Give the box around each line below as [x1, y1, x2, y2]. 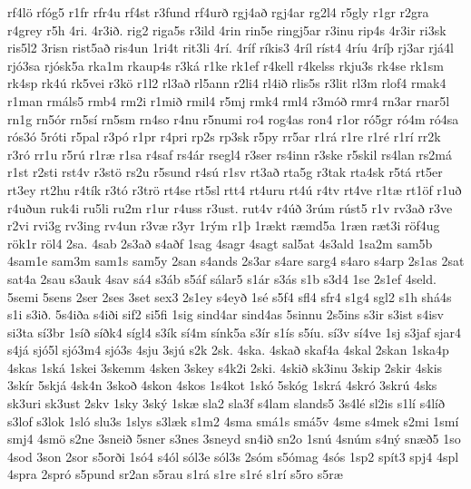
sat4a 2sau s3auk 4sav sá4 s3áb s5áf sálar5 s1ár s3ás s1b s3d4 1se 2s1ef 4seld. [7, 269, 437, 288]
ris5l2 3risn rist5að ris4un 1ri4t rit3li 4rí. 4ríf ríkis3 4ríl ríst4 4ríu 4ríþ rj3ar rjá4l [7, 38, 454, 57]
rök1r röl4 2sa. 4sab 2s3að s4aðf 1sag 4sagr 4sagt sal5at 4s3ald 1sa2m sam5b [7, 233, 433, 252]
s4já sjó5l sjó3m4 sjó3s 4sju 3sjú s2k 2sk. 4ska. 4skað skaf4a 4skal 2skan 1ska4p [7, 340, 449, 359]
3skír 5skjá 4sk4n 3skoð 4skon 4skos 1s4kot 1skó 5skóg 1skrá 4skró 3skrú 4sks [7, 376, 437, 395]
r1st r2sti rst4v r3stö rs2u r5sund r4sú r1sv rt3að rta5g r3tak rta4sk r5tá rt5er [7, 162, 443, 181]
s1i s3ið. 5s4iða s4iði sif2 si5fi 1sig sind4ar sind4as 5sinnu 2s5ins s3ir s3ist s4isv [7, 305, 444, 324]
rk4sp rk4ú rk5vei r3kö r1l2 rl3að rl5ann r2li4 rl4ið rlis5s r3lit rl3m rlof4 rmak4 [7, 73, 446, 93]
